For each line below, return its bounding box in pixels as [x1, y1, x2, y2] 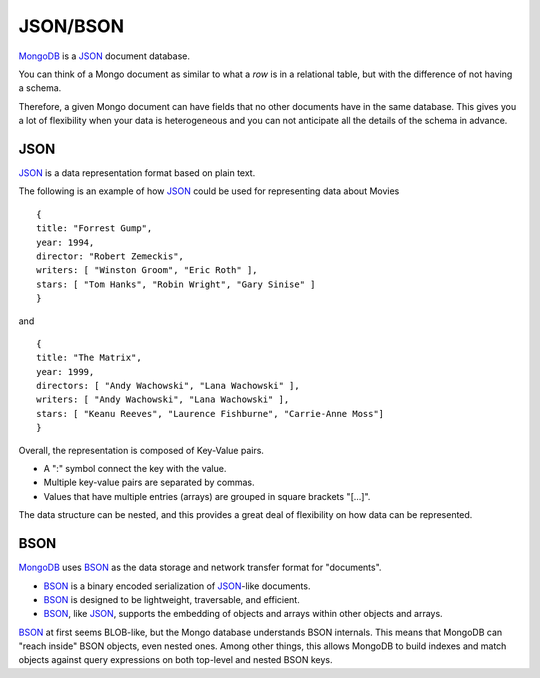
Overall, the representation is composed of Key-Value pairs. [18, 444, 265, 456]
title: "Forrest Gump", [36, 223, 153, 234]
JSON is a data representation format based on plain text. [18, 167, 256, 179]
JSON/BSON [18, 15, 125, 37]
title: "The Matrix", [36, 352, 142, 364]
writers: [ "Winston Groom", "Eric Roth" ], [36, 265, 259, 276]
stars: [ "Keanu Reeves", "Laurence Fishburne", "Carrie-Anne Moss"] [36, 408, 385, 419]
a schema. [18, 82, 62, 94]
